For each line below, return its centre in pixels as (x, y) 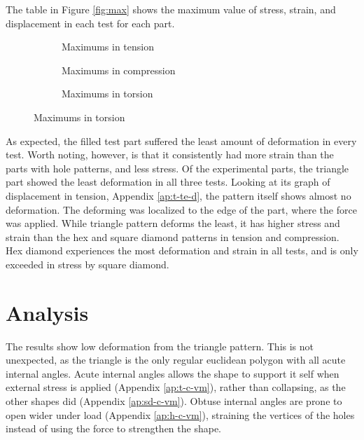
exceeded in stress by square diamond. (87, 264)
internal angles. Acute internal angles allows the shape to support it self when (173, 373)
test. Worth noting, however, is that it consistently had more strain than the (170, 154)
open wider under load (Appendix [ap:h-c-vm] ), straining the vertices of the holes (180, 414)
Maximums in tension (108, 47)
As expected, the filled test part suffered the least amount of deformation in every (181, 140)
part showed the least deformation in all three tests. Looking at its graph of (168, 182)
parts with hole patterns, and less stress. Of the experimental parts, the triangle (177, 168)
